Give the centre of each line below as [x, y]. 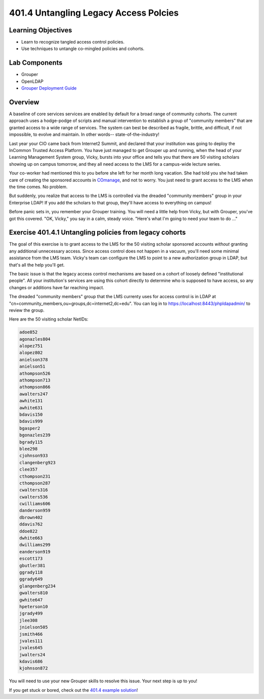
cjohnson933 [34, 456]
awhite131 [31, 401]
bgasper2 [30, 428]
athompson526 [35, 373]
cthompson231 [35, 476]
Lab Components [36, 63]
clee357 [28, 470]
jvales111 [31, 641]
